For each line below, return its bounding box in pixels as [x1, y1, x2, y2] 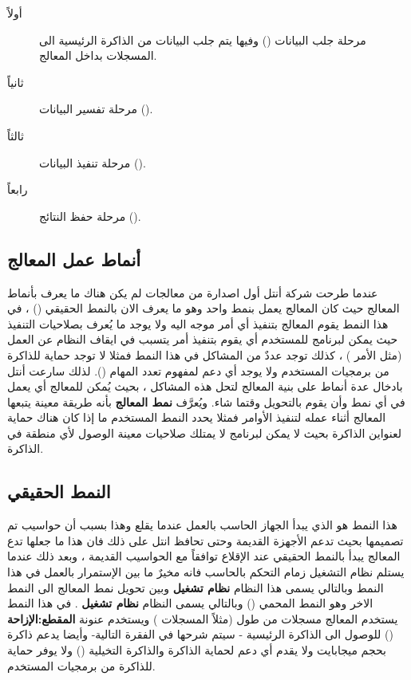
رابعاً [7, 181, 28, 198]
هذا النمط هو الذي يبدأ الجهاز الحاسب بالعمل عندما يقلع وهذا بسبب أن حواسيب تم [7, 517, 397, 533]
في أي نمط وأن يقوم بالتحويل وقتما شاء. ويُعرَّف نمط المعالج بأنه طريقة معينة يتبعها [7, 393, 405, 410]
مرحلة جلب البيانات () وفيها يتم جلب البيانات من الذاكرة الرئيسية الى [39, 31, 366, 48]
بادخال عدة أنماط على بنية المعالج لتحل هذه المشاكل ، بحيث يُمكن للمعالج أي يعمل [7, 378, 403, 395]
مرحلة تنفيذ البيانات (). [39, 154, 146, 171]
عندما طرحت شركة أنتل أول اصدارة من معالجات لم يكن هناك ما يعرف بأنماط [7, 284, 378, 301]
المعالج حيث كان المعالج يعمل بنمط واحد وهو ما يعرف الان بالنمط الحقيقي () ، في [7, 300, 400, 316]
